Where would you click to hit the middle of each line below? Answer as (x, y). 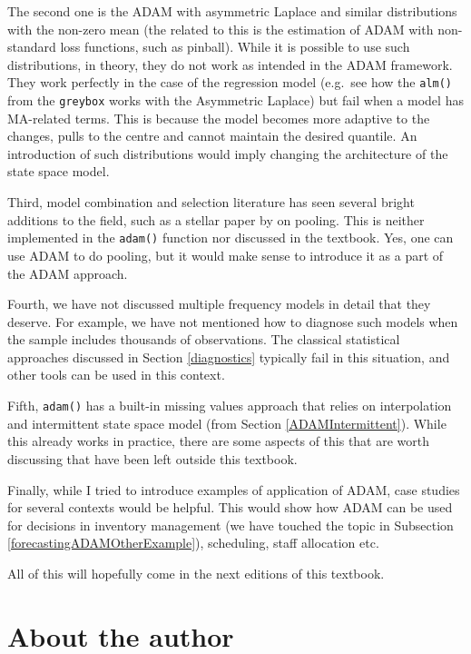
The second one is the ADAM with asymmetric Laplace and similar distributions (232, 11)
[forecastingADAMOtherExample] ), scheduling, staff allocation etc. (193, 543)
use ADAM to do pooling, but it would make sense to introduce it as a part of (226, 255)
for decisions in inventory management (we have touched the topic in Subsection (231, 525)
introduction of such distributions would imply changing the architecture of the (228, 153)
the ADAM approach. (68, 273)
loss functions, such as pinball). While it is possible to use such (235, 47)
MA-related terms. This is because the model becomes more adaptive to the (219, 118)
